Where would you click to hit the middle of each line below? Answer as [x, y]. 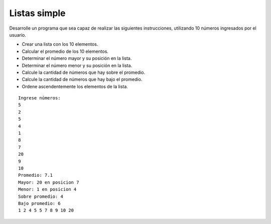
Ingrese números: [39, 98]
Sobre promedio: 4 [41, 196]
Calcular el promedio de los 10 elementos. [65, 51]
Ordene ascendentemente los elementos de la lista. [75, 86]
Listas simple [37, 13]
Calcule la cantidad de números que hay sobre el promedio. [84, 72]
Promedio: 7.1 [35, 175]
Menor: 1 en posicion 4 [47, 189]
